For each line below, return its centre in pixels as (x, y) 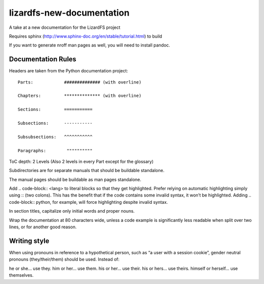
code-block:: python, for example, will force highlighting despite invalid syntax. (88, 202)
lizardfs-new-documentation (69, 13)
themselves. (21, 275)
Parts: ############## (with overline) (80, 82)
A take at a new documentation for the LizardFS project (65, 27)
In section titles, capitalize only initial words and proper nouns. (72, 211)
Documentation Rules (43, 59)
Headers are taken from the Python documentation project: (68, 71)
